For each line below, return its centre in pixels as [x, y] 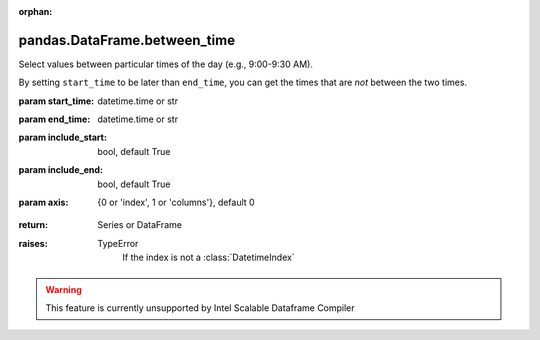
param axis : [43, 202]
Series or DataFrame [139, 225]
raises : [33, 243]
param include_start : [62, 137]
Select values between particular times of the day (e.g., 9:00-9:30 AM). [166, 64]
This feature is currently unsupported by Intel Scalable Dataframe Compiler [200, 307]
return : [33, 225]
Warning [63, 289]
